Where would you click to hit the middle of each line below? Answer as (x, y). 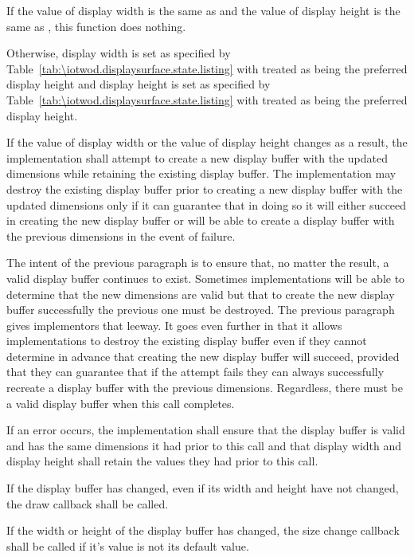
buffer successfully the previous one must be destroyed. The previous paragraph (201, 310)
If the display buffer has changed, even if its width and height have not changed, (203, 488)
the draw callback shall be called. (88, 503)
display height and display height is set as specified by (139, 84)
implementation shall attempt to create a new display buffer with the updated (197, 157)
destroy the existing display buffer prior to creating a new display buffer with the (205, 188)
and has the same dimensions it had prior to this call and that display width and (204, 445)
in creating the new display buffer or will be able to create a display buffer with (201, 220)
